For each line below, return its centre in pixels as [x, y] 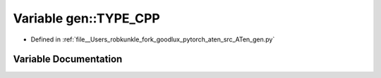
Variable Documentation [68, 59]
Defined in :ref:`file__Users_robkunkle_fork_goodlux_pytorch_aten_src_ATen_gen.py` [153, 39]
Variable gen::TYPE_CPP [86, 18]
